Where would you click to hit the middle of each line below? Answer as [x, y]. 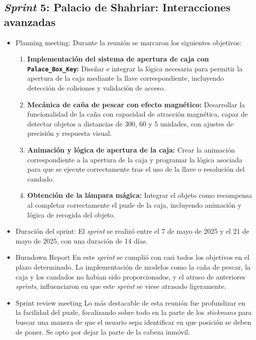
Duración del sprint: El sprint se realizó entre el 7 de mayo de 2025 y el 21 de [132, 231]
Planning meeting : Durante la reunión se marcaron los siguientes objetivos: [128, 42]
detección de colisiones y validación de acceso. [96, 88]
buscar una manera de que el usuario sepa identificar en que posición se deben [133, 322]
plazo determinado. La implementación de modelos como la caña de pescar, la [133, 266]
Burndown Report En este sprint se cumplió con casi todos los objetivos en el [132, 257]
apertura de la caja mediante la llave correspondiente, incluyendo [126, 78]
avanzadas [30, 21]
